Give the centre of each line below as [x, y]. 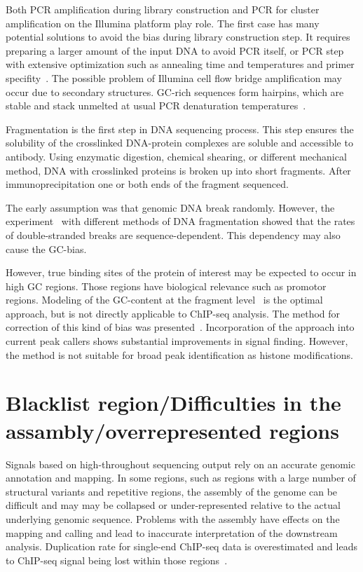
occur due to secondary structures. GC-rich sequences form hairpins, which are [175, 91]
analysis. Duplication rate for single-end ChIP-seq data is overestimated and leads [181, 546]
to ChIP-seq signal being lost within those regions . [117, 560]
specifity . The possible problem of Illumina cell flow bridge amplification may [174, 77]
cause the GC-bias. [46, 248]
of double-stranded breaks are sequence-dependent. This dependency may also [173, 234]
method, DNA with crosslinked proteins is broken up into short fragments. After [178, 170]
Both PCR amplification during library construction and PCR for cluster [163, 9]
